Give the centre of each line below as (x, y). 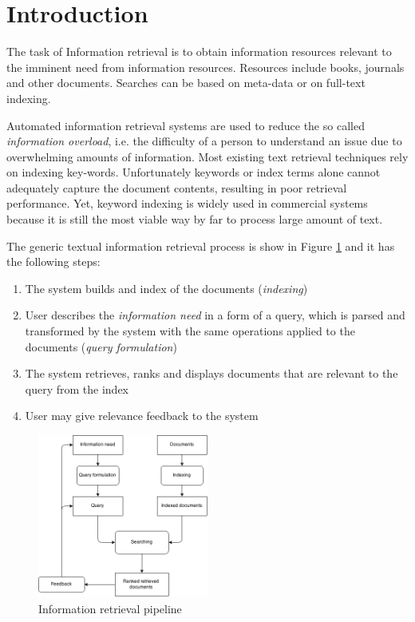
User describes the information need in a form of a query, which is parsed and (215, 315)
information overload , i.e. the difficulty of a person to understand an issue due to (204, 141)
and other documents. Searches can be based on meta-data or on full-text (186, 83)
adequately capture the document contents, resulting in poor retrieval (177, 187)
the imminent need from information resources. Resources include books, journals (206, 67)
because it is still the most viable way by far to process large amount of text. (195, 219)
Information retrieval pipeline (110, 608)
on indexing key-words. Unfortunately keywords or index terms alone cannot (194, 172)
